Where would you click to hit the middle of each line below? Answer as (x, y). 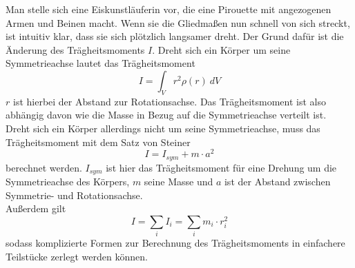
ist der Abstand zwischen (277, 182)
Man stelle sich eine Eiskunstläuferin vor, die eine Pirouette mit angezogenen (169, 9)
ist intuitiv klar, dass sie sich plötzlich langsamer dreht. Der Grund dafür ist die (175, 36)
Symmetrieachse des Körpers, (68, 182)
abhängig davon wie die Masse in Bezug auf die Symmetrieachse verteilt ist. (166, 115)
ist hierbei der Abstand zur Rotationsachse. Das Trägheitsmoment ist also (170, 101)
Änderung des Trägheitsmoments (75, 49)
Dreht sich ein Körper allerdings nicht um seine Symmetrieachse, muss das (163, 128)
